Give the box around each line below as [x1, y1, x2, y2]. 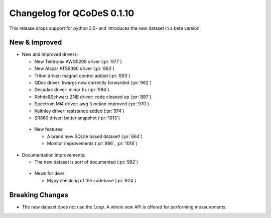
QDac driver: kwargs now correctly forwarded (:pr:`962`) [34, 80, 152, 86]
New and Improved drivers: [22, 51, 78, 57]
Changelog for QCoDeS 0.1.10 [9, 8, 134, 19]
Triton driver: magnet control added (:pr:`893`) [34, 72, 130, 79]
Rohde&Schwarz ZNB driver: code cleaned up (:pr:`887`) [34, 94, 152, 100]
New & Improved [9, 38, 62, 47]
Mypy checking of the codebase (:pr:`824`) [47, 177, 137, 183]
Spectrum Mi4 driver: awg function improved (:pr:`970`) [34, 101, 150, 107]
